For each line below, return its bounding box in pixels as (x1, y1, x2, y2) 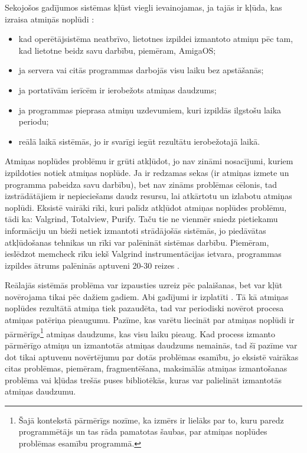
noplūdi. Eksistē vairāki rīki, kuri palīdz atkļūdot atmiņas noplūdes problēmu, (5, 201, 287, 213)
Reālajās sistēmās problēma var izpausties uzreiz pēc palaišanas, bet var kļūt (5, 279, 283, 291)
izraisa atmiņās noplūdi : (5, 12, 94, 25)
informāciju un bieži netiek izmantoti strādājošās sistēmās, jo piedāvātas (5, 224, 266, 236)
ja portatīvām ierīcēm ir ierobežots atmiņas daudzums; (18, 83, 217, 96)
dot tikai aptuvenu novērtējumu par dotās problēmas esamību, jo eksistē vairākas (5, 350, 299, 363)
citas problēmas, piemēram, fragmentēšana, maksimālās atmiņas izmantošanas (5, 362, 288, 374)
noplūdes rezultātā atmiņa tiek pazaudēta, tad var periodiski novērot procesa (5, 302, 284, 314)
